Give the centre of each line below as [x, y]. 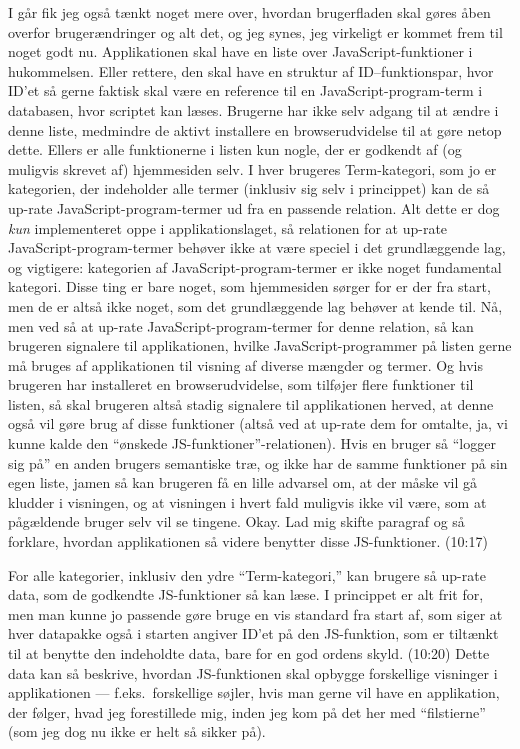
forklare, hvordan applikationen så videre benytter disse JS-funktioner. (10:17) [248, 541]
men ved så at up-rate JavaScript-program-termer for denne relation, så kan [241, 325]
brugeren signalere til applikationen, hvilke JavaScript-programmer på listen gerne [260, 345]
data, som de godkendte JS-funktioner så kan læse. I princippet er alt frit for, [246, 594]
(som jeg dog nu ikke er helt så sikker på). [137, 731]
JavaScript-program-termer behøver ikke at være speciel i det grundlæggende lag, [257, 247]
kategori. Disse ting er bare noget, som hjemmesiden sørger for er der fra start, [249, 286]
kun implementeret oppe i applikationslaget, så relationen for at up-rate [228, 227]
